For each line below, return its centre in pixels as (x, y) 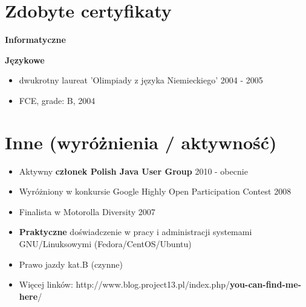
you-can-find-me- (265, 284)
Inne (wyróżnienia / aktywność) (141, 142)
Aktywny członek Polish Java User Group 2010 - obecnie (133, 171)
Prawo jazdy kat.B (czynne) (71, 264)
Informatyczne (35, 40)
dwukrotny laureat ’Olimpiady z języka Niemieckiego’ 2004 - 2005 (141, 80)
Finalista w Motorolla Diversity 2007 (87, 211)
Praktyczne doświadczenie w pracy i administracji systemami (135, 232)
